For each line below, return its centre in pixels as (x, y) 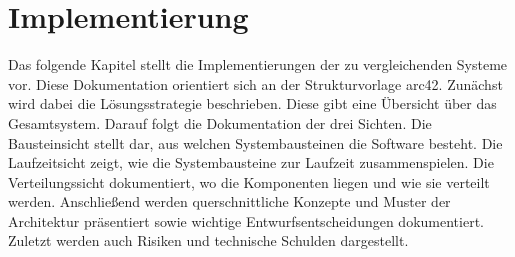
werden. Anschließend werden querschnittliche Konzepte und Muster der (229, 201)
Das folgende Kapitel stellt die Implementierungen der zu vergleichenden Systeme (258, 64)
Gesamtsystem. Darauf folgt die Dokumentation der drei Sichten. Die (220, 122)
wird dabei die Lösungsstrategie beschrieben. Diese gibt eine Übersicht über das (252, 103)
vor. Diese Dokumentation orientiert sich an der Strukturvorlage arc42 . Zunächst (255, 83)
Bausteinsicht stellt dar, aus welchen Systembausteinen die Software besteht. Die (255, 142)
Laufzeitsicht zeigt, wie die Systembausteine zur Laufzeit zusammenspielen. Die (251, 162)
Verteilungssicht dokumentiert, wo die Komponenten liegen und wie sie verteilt (249, 181)
